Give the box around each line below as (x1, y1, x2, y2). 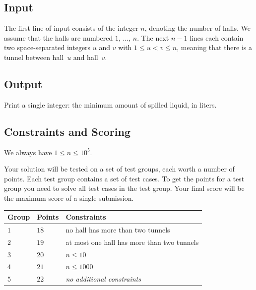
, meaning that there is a (177, 42, 253, 53)
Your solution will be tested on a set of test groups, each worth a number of (4, 164, 235, 174)
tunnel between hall (4, 52, 64, 62)
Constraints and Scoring (4, 123, 130, 139)
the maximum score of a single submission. (4, 192, 134, 203)
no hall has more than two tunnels (65, 224, 170, 234)
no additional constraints (65, 274, 141, 284)
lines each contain (190, 32, 244, 43)
